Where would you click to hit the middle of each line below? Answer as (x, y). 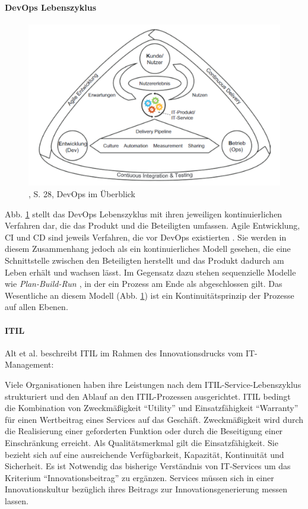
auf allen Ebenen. (36, 307)
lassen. (17, 500)
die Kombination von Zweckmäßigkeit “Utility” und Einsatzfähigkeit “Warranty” (152, 408)
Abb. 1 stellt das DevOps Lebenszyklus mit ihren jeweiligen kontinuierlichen (144, 214)
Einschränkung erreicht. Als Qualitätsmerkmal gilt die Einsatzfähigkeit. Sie (142, 442)
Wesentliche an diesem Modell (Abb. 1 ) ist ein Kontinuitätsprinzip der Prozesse (150, 295)
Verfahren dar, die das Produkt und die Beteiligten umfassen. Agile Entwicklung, (153, 225)
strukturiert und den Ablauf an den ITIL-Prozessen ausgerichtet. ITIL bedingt (148, 396)
